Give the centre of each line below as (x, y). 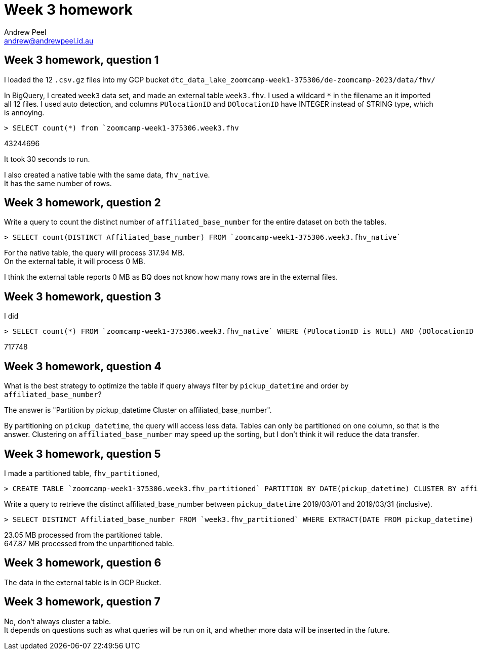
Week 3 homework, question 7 (82, 602)
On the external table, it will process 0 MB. (75, 261)
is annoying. (24, 112)
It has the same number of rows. (58, 183)
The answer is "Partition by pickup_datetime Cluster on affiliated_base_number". (138, 410)
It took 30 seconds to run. (47, 159)
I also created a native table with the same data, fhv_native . (107, 175)
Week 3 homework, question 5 (83, 454)
